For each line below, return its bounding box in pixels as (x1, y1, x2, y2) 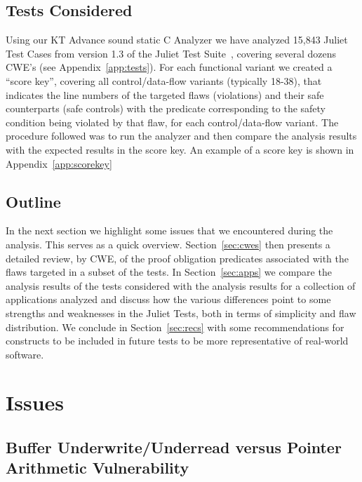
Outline (6, 190, 61, 212)
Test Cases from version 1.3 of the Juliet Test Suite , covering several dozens (6, 46, 336, 60)
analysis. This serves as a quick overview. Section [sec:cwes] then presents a (6, 236, 330, 251)
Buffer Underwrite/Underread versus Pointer (6, 436, 342, 458)
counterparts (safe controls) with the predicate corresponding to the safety (6, 101, 326, 116)
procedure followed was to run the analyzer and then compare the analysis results (6, 128, 357, 143)
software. (6, 347, 44, 361)
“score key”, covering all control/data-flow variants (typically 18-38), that (6, 73, 322, 88)
